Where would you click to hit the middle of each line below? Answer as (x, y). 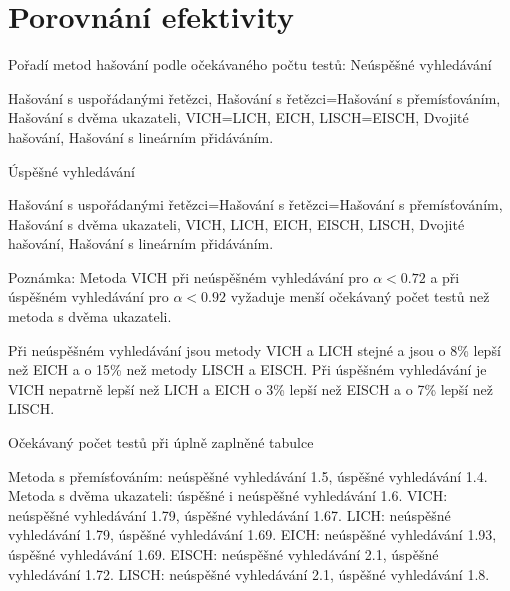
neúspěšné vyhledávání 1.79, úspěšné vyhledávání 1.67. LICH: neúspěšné (229, 514)
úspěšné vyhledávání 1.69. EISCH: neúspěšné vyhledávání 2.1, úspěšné (223, 554)
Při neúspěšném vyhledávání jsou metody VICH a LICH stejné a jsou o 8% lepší (254, 349)
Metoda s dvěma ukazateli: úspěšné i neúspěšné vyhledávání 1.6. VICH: (228, 495)
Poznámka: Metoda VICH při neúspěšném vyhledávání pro (188, 276)
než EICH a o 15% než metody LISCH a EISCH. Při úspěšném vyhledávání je (247, 369)
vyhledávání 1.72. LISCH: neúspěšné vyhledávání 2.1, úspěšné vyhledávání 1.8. (249, 573)
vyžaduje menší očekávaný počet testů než (360, 296)
